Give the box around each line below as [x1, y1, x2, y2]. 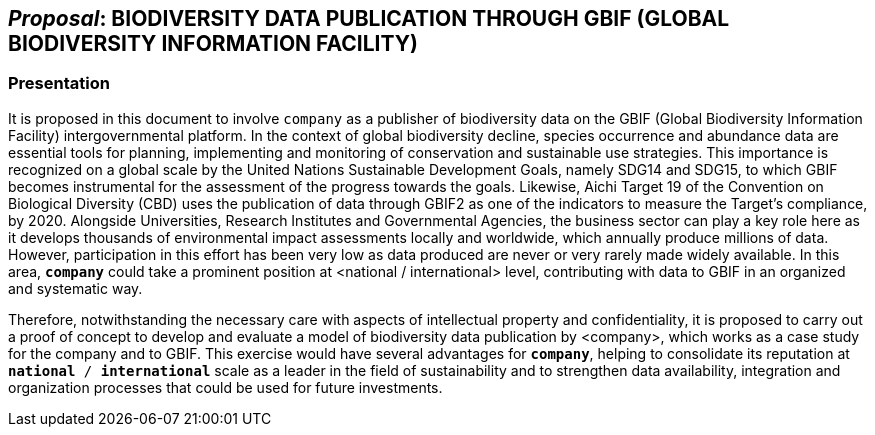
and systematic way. [8, 279, 143, 297]
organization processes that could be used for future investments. [8, 378, 443, 396]
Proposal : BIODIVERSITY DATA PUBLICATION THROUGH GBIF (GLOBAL [8, 6, 730, 31]
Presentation [8, 73, 110, 94]
